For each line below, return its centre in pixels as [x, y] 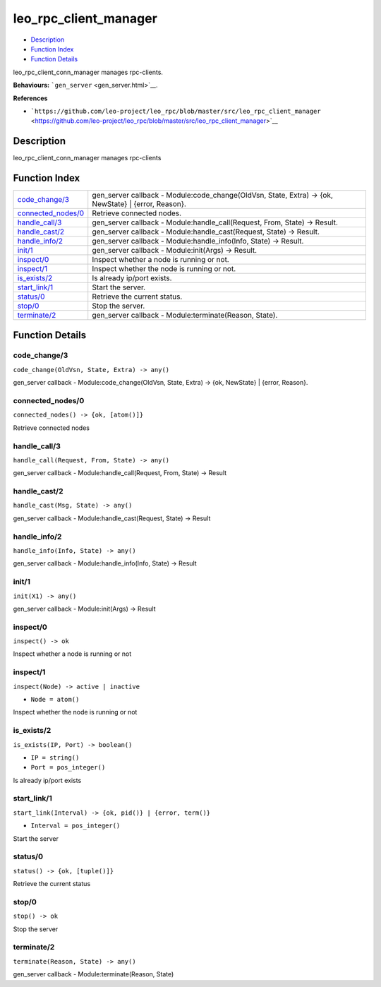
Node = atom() [55, 699]
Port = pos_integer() [68, 767]
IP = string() [55, 758]
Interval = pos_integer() [75, 826]
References [30, 98]
